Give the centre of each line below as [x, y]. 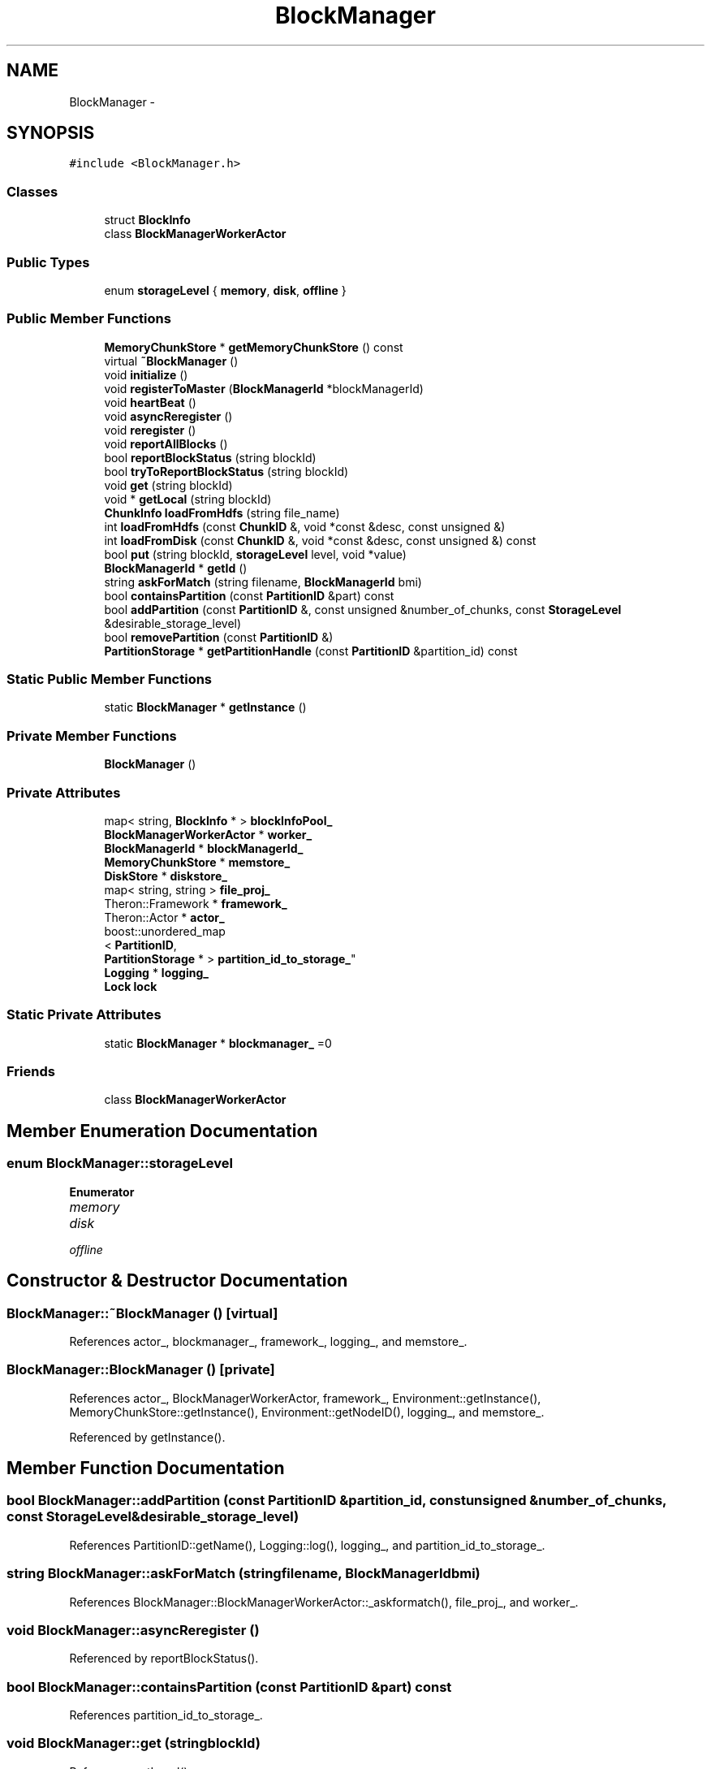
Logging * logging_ [156, 972]
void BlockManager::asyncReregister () [133, 1630]
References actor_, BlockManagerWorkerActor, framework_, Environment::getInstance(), [305, 1398]
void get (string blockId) [168, 485]
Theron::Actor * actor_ [164, 917]
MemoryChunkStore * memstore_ [197, 862]
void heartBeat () [150, 402]
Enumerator [102, 1192]
